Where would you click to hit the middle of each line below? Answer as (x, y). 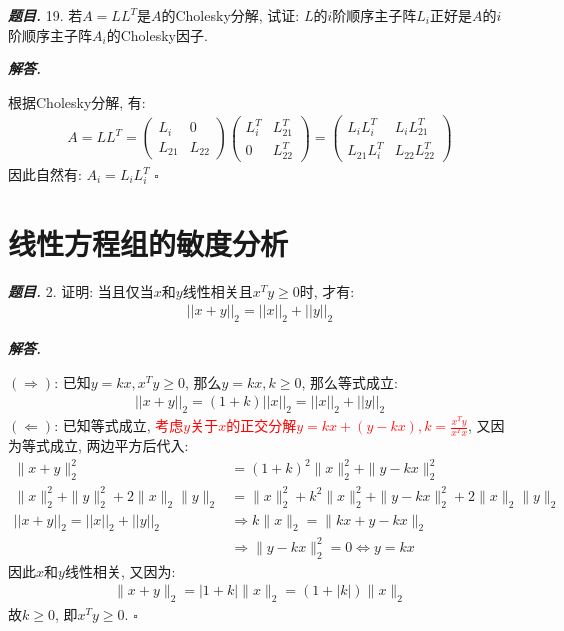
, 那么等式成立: (349, 381)
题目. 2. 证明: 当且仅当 (81, 290)
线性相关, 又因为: (120, 570)
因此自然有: (45, 174)
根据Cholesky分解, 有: (77, 101)
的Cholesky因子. (157, 34)
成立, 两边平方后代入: (119, 445)
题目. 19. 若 (45, 15)
